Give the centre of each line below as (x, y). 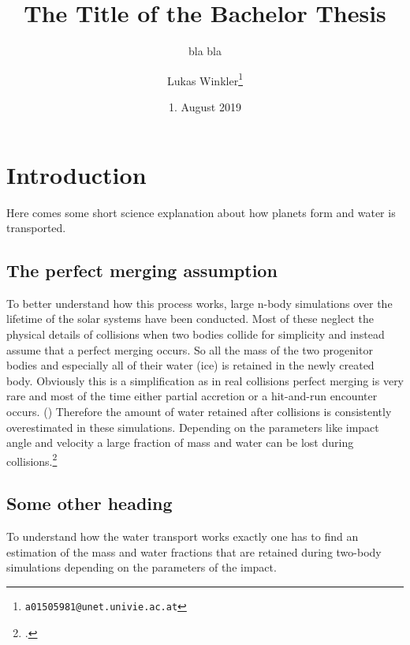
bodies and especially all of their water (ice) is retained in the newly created (190, 365)
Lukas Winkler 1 (205, 79)
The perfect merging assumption (142, 270)
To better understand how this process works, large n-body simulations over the (199, 303)
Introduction (76, 174)
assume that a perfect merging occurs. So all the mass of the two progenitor (190, 349)
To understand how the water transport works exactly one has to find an (183, 536)
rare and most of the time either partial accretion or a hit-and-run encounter (192, 396)
